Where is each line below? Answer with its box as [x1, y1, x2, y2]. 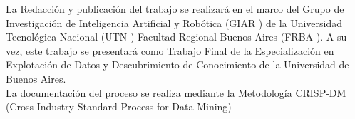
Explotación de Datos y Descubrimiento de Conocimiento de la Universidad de [6, 57, 349, 72]
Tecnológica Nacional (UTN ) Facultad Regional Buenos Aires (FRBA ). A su [6, 29, 347, 44]
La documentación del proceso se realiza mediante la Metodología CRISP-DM [6, 85, 346, 100]
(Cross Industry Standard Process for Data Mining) [6, 99, 232, 114]
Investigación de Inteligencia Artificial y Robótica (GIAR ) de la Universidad [6, 15, 343, 30]
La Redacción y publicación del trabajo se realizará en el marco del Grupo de [6, 1, 344, 16]
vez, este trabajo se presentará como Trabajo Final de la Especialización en [6, 43, 334, 58]
